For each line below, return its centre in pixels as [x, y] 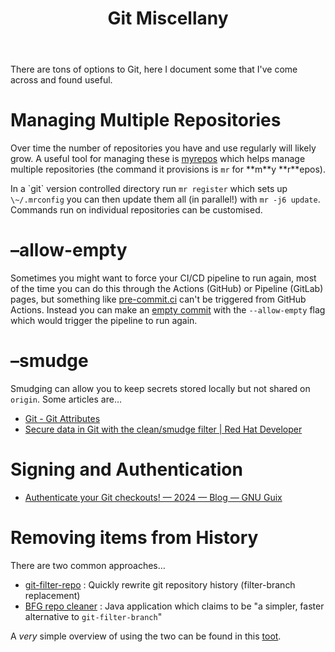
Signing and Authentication [126, 469]
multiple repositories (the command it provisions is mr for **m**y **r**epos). [168, 169]
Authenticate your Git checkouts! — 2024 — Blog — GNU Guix [153, 497]
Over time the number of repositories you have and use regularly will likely [163, 148]
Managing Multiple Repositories [146, 120]
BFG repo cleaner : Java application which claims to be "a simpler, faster [174, 606]
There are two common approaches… [88, 565]
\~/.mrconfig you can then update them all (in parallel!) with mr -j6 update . [165, 199]
